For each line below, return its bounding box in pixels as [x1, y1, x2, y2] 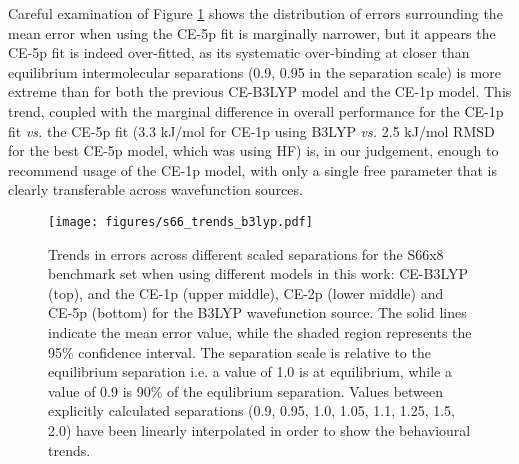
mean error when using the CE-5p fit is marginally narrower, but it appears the [8, 22, 496, 43]
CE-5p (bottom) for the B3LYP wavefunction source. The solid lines [48, 302, 467, 323]
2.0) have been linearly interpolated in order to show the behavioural [48, 419, 471, 440]
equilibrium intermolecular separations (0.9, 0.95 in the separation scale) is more [8, 61, 501, 82]
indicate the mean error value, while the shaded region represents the [48, 321, 472, 342]
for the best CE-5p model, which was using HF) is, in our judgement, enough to [8, 140, 499, 161]
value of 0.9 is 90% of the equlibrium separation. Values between [48, 380, 444, 401]
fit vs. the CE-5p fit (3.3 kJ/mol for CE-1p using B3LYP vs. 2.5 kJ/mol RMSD [8, 120, 495, 141]
